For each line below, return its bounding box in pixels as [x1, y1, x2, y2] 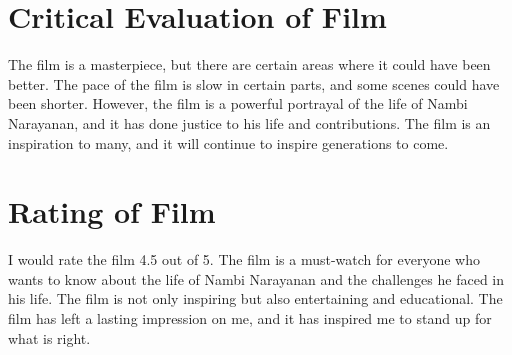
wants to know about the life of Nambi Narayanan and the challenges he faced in [8, 268, 505, 289]
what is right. [8, 327, 91, 348]
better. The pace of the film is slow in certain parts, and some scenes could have [8, 73, 500, 94]
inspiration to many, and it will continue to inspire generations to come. [8, 132, 449, 153]
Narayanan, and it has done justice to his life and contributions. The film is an [8, 112, 491, 133]
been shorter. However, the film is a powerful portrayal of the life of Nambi [8, 93, 468, 114]
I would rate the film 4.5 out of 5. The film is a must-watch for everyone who [8, 249, 480, 270]
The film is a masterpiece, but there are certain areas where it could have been [8, 54, 491, 75]
